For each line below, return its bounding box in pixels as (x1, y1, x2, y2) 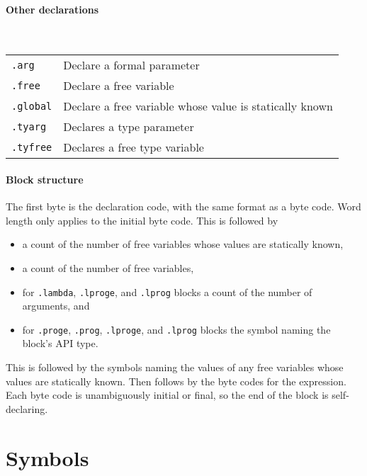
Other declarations (6, 1, 98, 16)
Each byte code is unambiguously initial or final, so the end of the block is (6, 387, 329, 402)
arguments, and (22, 298, 90, 313)
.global (11, 100, 52, 112)
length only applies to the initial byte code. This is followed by (6, 212, 278, 227)
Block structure (6, 171, 84, 186)
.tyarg (11, 120, 47, 132)
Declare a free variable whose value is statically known (63, 98, 333, 115)
